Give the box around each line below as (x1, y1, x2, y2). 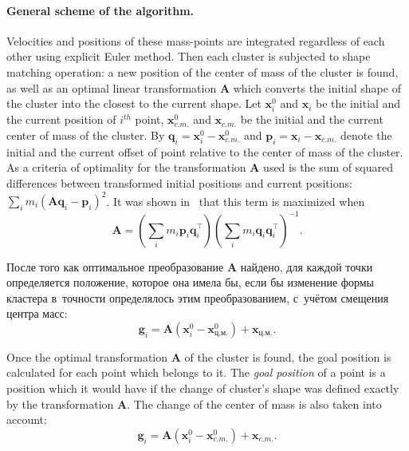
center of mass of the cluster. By (6, 126, 165, 143)
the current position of (6, 111, 116, 128)
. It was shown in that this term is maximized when (106, 192, 365, 208)
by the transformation (6, 395, 114, 412)
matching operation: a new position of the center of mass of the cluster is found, (6, 63, 399, 80)
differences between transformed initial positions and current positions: (6, 174, 352, 191)
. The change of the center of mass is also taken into (127, 395, 382, 412)
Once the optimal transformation (6, 348, 168, 365)
